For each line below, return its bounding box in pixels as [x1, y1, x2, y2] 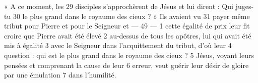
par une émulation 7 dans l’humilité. [4, 69, 116, 80]
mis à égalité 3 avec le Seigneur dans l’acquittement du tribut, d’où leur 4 [4, 40, 232, 50]
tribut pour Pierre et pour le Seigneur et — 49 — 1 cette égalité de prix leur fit [4, 20, 250, 31]
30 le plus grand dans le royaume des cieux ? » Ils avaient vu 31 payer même [13, 10, 250, 21]
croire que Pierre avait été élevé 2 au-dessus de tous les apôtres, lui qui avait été [4, 30, 251, 40]
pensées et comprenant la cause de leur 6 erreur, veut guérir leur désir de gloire [4, 59, 249, 70]
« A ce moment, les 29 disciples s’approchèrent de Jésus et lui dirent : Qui [4, 1, 233, 11]
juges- [235, 1, 254, 11]
